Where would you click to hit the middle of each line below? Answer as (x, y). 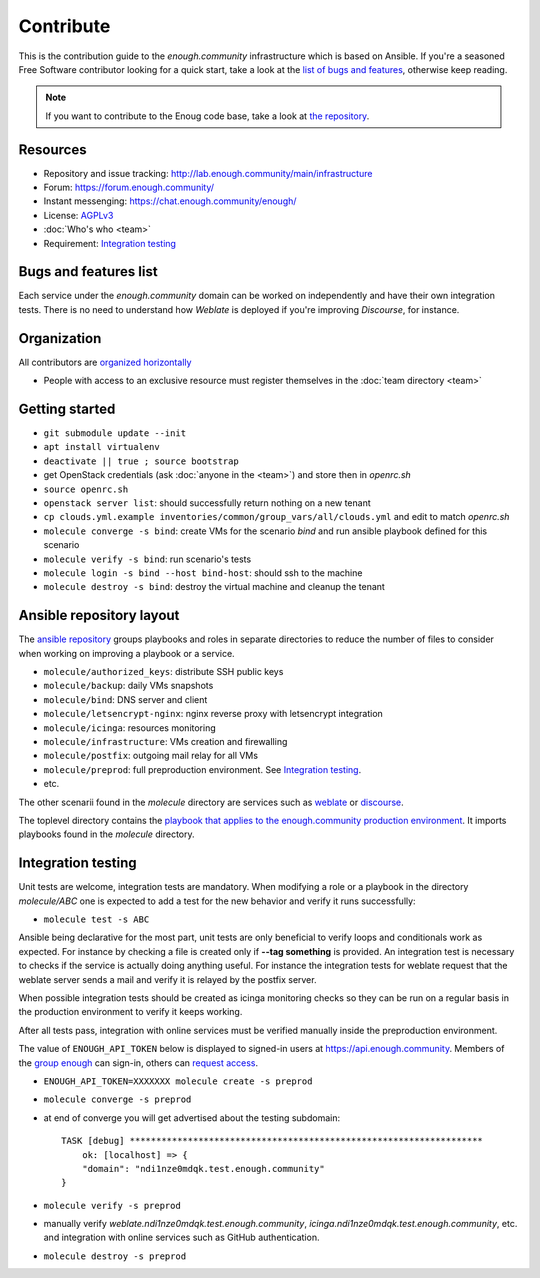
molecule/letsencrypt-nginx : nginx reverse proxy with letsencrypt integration (213, 714)
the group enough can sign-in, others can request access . (138, 1062)
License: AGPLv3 (78, 215)
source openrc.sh (86, 489)
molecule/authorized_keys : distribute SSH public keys (163, 672)
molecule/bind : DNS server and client (125, 699)
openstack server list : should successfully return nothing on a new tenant (207, 503)
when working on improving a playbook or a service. (126, 653)
